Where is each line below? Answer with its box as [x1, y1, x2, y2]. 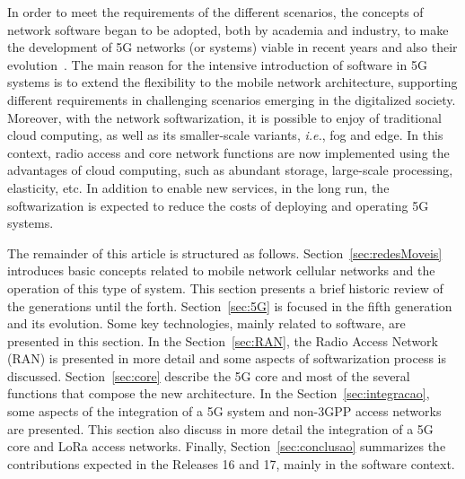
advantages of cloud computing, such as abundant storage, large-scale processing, [7, 161, 453, 179]
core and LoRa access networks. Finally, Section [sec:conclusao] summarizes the [7, 437, 446, 456]
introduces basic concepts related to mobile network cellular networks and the [7, 261, 435, 280]
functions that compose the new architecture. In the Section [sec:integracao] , [7, 384, 430, 403]
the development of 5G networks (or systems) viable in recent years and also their [7, 38, 458, 57]
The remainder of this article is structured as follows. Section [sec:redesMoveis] [7, 243, 443, 262]
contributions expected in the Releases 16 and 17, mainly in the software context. [7, 454, 455, 473]
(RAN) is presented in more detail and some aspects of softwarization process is [7, 349, 447, 368]
